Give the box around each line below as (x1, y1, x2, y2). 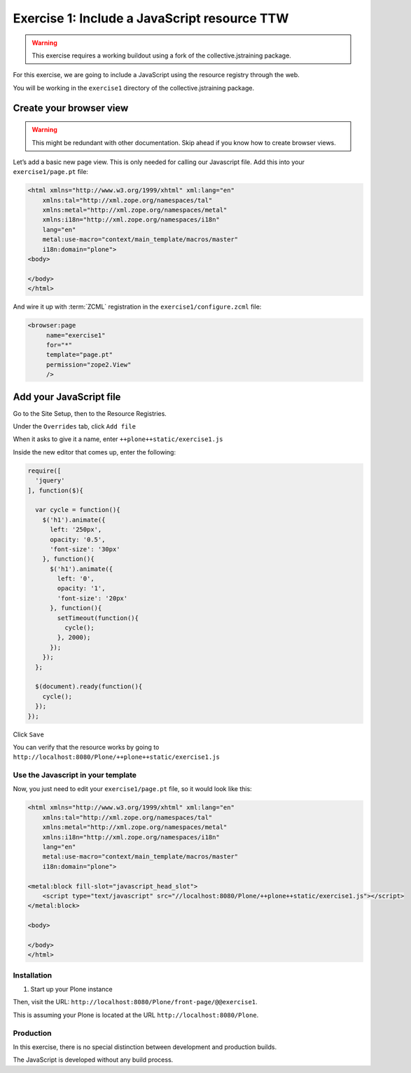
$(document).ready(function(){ (35, 682, 143, 691)
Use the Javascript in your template (13, 770, 137, 780)
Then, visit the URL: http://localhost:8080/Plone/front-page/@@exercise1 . (13, 998, 258, 1006)
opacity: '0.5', (50, 535, 106, 544)
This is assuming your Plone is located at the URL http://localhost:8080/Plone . (13, 1011, 259, 1019)
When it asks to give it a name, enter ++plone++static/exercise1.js (13, 435, 223, 443)
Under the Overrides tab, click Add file (13, 422, 137, 431)
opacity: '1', (57, 584, 106, 593)
